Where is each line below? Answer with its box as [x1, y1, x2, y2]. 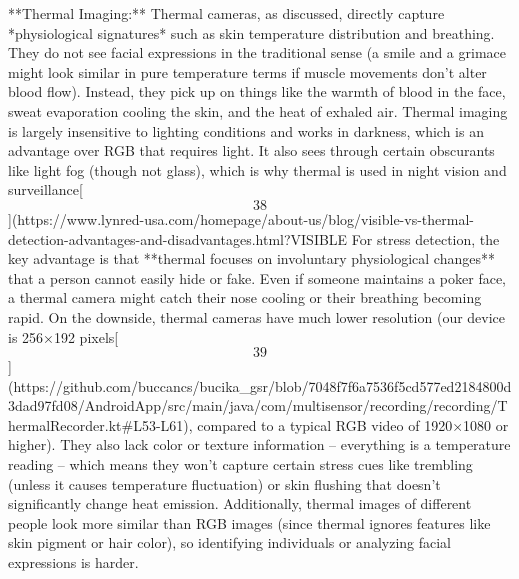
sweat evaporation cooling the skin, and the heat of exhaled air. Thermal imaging [8, 100, 508, 121]
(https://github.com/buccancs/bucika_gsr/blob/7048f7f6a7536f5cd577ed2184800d [8, 375, 512, 396]
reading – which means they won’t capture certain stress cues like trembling [8, 454, 473, 475]
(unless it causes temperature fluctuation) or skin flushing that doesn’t [8, 473, 441, 494]
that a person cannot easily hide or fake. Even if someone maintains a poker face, [8, 267, 506, 288]
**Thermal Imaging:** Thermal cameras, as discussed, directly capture [8, 3, 445, 23]
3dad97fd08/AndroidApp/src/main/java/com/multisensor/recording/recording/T [8, 395, 508, 416]
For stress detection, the [351, 228, 500, 249]
